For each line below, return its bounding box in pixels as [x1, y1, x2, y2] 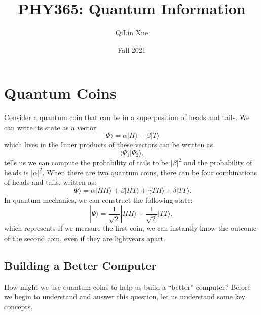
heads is [4, 167, 29, 177]
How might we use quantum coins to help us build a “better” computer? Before [4, 281, 251, 292]
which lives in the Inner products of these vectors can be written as [4, 139, 213, 150]
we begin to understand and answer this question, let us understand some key [4, 291, 246, 302]
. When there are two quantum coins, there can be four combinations [42, 167, 257, 177]
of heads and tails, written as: [4, 177, 96, 187]
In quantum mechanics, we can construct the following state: [4, 194, 193, 205]
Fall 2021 [118, 44, 146, 55]
